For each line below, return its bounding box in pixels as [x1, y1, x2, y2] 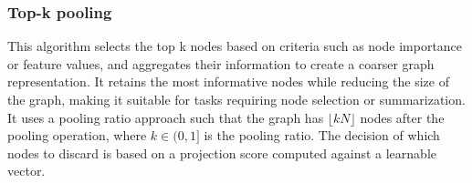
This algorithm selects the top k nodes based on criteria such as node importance [7, 36, 463, 56]
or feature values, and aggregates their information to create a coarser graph [7, 54, 435, 73]
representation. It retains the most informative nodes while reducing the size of [7, 72, 449, 91]
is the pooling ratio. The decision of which [204, 126, 440, 145]
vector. [7, 161, 46, 180]
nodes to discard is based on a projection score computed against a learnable [7, 143, 436, 162]
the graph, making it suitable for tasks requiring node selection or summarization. [7, 90, 466, 108]
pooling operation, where [7, 126, 147, 145]
